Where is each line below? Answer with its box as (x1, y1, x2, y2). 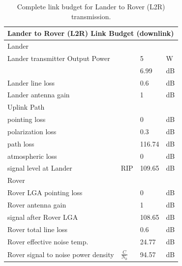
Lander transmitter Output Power (7, 53, 110, 63)
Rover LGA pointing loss (7, 187, 83, 198)
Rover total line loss (7, 224, 68, 234)
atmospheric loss (7, 150, 57, 161)
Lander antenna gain (7, 89, 70, 100)
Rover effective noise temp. (7, 236, 89, 246)
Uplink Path (7, 102, 45, 112)
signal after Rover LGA (7, 211, 78, 222)
